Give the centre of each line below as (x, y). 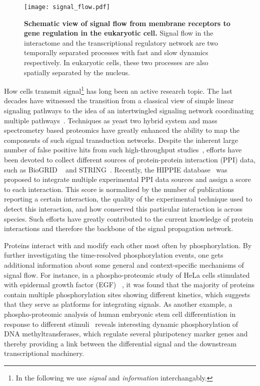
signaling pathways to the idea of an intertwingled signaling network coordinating (129, 111)
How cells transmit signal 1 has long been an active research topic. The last (118, 90)
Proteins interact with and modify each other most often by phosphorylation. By (128, 245)
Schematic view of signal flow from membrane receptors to (127, 23)
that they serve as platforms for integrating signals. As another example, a (118, 304)
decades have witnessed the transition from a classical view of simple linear (119, 101)
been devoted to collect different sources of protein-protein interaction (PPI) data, (130, 160)
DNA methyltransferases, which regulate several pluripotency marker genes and (126, 334)
